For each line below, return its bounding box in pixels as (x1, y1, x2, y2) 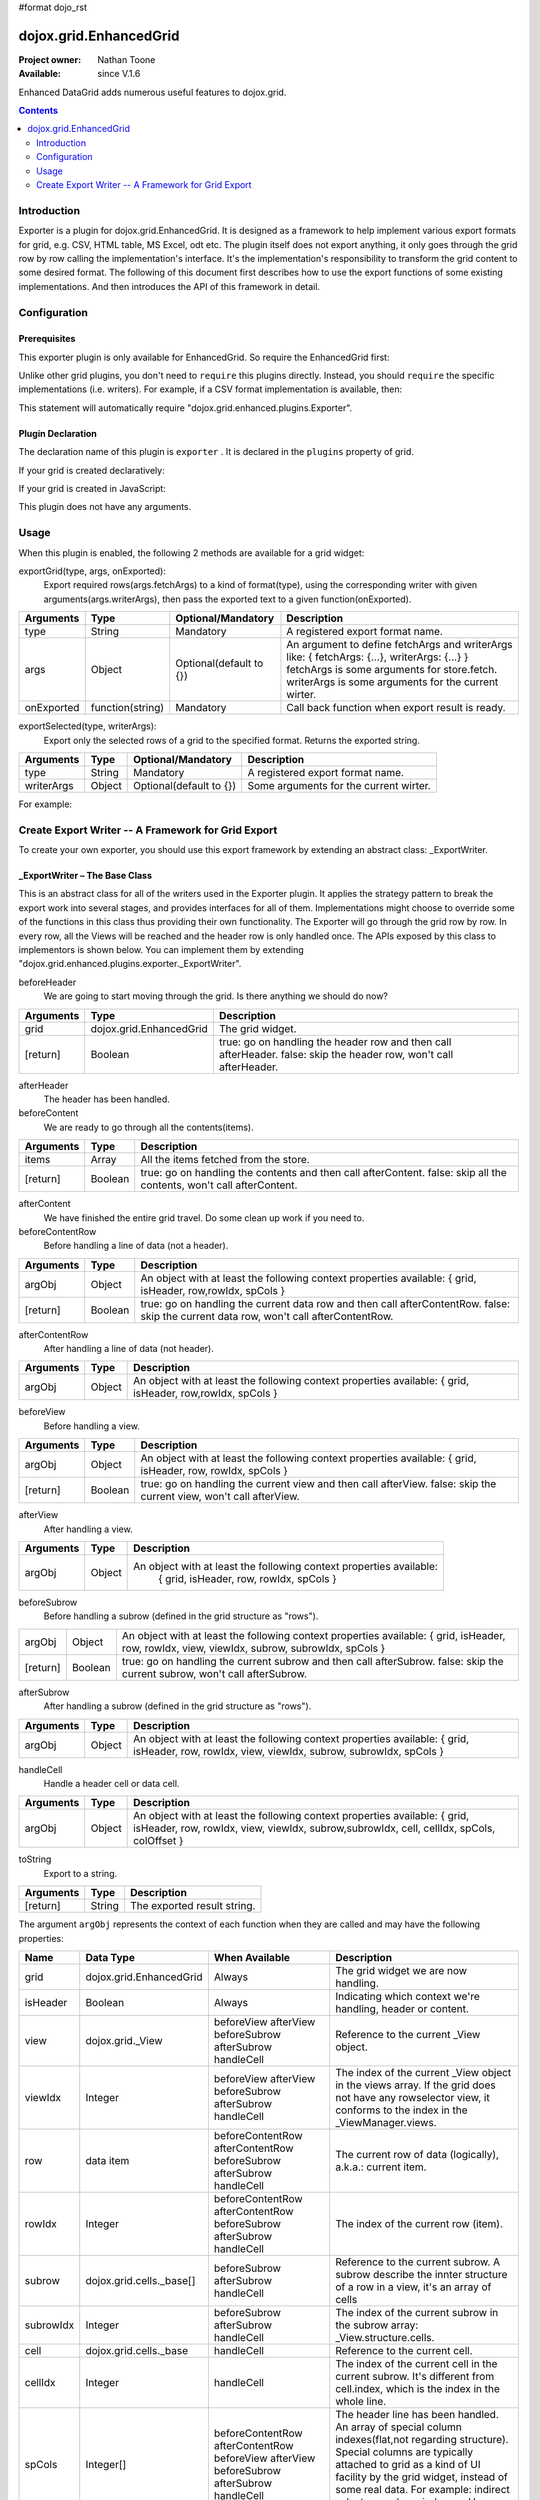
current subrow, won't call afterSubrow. (121, 1666, 308, 1680)
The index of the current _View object (335, 2065, 512, 2079)
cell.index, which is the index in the (335, 2381, 500, 2395)
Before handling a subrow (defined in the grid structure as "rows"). (43, 1610, 319, 1622)
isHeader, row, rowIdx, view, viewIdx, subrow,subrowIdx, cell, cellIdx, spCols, (133, 1821, 496, 1835)
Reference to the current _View (335, 2027, 481, 2041)
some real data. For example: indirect (335, 2482, 510, 2496)
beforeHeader (18, 976, 77, 988)
